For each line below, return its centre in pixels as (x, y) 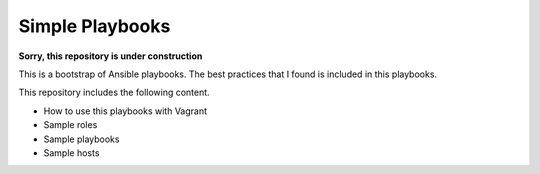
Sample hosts (71, 152)
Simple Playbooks (94, 26)
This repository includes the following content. (114, 92)
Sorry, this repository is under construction (110, 56)
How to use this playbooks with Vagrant (125, 111)
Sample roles (70, 125)
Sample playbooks (81, 139)
